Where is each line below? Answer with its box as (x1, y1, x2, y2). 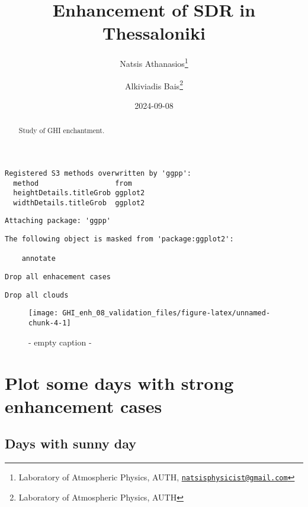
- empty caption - (28, 335, 92, 348)
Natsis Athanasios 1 (120, 56, 188, 69)
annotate (21, 254, 56, 263)
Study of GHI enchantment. (18, 125, 105, 135)
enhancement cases (5, 393, 162, 418)
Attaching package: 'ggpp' (5, 217, 111, 225)
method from (13, 179, 132, 188)
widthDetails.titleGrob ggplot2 (13, 198, 145, 207)
